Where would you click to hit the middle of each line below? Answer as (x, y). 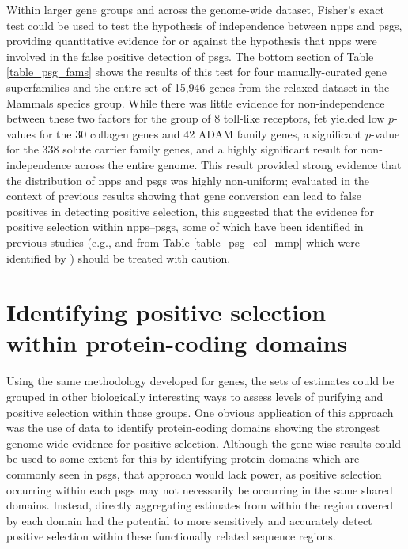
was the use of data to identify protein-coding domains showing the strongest (193, 428)
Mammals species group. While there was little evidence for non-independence (196, 102)
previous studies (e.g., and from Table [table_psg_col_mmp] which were (183, 242)
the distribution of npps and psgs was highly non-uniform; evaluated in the (188, 180)
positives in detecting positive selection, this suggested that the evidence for (190, 211)
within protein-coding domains (177, 343)
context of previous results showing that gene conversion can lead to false (184, 196)
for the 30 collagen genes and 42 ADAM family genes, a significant (200, 133)
